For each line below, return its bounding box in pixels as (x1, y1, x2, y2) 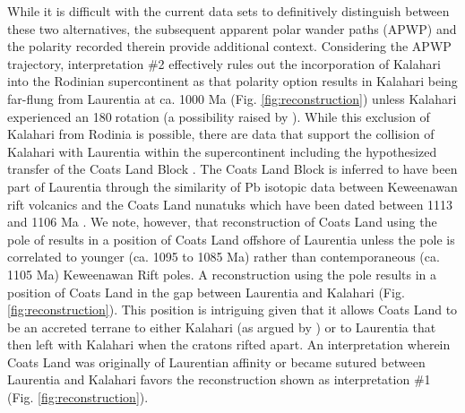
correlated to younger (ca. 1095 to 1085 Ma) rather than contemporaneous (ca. (7, 247, 440, 266)
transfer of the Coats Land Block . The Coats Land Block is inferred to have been (7, 159, 458, 178)
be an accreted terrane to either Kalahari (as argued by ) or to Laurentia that (7, 317, 436, 336)
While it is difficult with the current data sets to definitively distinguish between (7, 2, 450, 20)
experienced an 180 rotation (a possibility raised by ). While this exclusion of (7, 107, 430, 125)
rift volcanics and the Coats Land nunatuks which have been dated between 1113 (7, 194, 453, 213)
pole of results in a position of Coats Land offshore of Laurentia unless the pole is (7, 229, 455, 248)
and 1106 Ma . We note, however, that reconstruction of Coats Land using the (7, 212, 437, 231)
